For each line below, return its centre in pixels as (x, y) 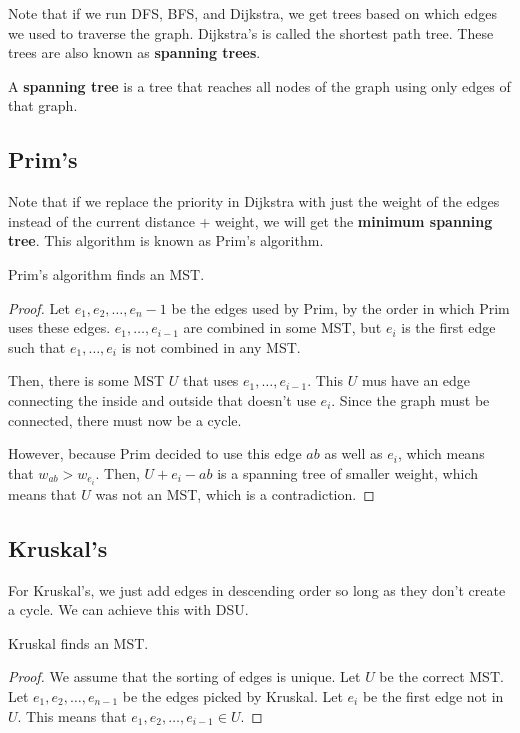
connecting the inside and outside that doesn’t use (162, 399)
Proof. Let (39, 307)
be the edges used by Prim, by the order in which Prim (340, 307)
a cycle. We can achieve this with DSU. (128, 609)
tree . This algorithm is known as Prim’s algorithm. (166, 240)
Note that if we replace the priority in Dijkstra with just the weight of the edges (254, 201)
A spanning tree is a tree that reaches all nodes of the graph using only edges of (259, 85)
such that (37, 346)
